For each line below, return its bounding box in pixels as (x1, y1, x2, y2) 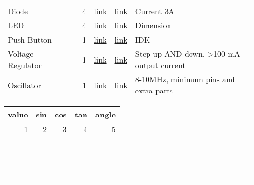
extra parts (135, 85, 173, 96)
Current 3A (135, 5, 174, 17)
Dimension (135, 20, 171, 31)
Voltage (8, 48, 34, 59)
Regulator (8, 59, 42, 70)
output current (135, 59, 186, 70)
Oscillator (8, 79, 41, 91)
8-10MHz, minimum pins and (135, 73, 235, 85)
